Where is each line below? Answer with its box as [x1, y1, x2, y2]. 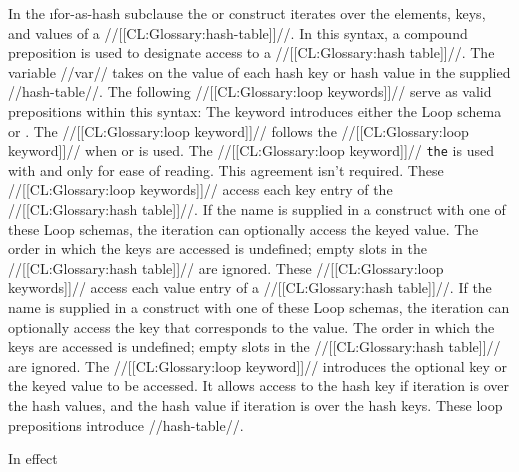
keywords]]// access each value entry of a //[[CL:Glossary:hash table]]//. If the [8, 277, 492, 298]
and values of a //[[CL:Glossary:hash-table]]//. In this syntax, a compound [8, 22, 468, 43]
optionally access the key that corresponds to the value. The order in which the [8, 316, 495, 337]
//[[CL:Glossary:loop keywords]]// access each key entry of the [8, 179, 393, 200]
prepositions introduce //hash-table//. [8, 414, 244, 435]
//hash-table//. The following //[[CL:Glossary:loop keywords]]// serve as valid [8, 81, 492, 102]
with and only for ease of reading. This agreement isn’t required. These [8, 159, 444, 180]
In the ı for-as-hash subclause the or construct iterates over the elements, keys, [8, 3, 486, 23]
